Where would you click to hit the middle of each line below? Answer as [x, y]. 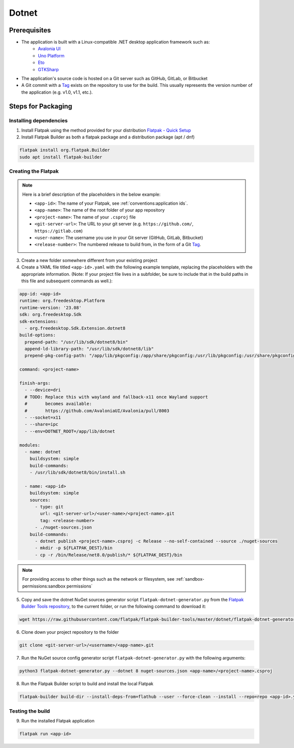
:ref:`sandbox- [190, 579]
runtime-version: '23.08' [50, 307]
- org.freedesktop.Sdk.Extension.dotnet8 [75, 328]
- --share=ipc [42, 424]
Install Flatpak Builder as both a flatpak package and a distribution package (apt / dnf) [108, 137]
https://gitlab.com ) [59, 231]
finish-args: [35, 383]
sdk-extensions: [39, 321]
